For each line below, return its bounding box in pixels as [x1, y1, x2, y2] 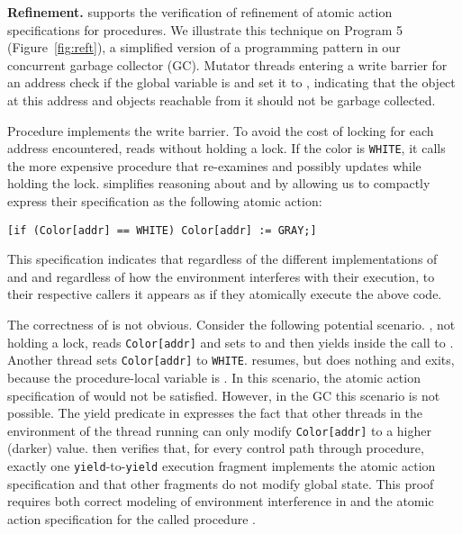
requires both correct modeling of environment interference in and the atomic [7, 492, 434, 511]
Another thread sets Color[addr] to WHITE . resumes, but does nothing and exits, [7, 350, 455, 369]
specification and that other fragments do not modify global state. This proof [7, 474, 434, 493]
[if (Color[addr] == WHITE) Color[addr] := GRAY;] [7, 223, 317, 237]
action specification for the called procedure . [7, 509, 256, 528]
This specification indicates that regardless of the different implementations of [7, 249, 438, 268]
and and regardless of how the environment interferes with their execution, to [7, 267, 435, 285]
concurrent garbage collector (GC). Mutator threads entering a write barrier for [7, 55, 448, 74]
